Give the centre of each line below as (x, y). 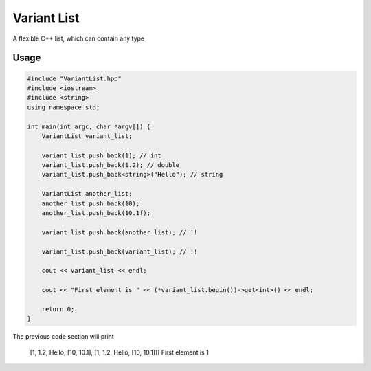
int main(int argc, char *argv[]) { (89, 126)
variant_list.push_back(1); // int (101, 155)
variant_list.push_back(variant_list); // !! (120, 251)
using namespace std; (64, 107)
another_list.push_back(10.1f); (96, 213)
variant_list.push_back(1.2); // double (111, 165)
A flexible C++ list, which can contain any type (79, 38)
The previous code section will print (64, 337)
